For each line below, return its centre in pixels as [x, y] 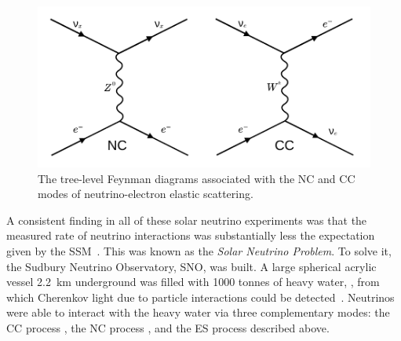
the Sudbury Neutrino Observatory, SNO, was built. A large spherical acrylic [191, 266]
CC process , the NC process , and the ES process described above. [168, 327]
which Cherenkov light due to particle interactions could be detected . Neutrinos [200, 297]
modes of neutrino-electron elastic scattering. [146, 194]
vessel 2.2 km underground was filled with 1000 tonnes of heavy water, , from [193, 282]
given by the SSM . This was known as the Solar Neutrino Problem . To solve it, [199, 251]
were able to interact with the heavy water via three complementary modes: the [198, 312]
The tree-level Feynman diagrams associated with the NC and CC [197, 178]
